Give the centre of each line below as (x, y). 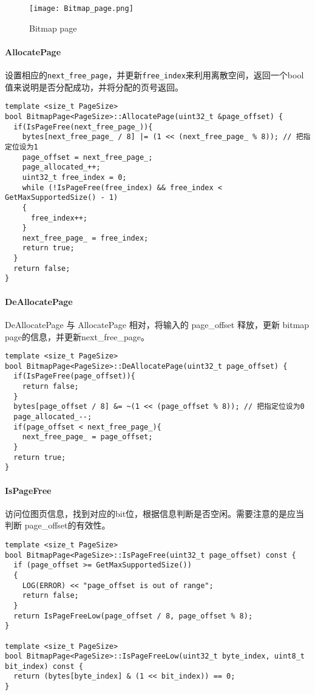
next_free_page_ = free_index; (85, 238)
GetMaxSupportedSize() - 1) (62, 198)
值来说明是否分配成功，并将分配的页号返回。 (94, 87)
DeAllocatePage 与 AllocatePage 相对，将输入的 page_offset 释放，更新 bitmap (157, 324)
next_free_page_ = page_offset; (87, 437)
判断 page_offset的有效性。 (58, 525)
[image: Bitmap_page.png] (81, 9)
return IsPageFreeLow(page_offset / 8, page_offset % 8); (133, 616)
